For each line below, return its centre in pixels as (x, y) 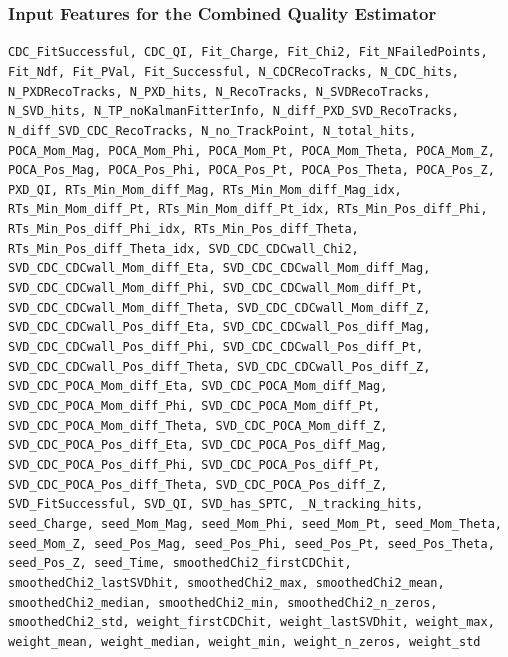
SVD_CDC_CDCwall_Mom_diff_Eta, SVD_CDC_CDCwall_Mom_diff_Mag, (219, 268)
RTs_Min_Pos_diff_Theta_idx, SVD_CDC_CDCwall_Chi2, (183, 248)
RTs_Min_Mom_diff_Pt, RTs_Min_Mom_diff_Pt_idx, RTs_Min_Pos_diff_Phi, (248, 209)
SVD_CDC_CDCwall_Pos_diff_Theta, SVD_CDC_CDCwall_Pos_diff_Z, (219, 366)
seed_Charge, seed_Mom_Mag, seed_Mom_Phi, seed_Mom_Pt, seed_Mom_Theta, (255, 523)
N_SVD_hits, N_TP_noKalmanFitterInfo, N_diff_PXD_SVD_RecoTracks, (234, 111)
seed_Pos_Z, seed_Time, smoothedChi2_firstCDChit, (180, 563)
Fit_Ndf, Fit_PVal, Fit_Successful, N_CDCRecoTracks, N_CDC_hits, (234, 71)
